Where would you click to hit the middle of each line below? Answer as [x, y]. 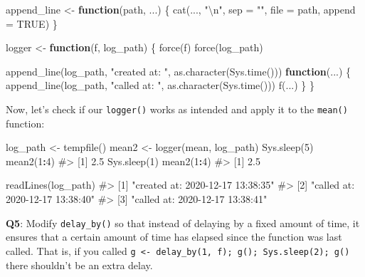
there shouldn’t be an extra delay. [79, 265]
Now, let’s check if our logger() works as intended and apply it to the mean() [177, 109]
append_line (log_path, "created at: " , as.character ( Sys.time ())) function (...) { [179, 71]
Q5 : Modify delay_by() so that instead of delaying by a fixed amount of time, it [183, 223]
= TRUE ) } [32, 23]
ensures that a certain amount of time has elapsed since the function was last [174, 237]
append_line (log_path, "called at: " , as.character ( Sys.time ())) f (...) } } [160, 85]
